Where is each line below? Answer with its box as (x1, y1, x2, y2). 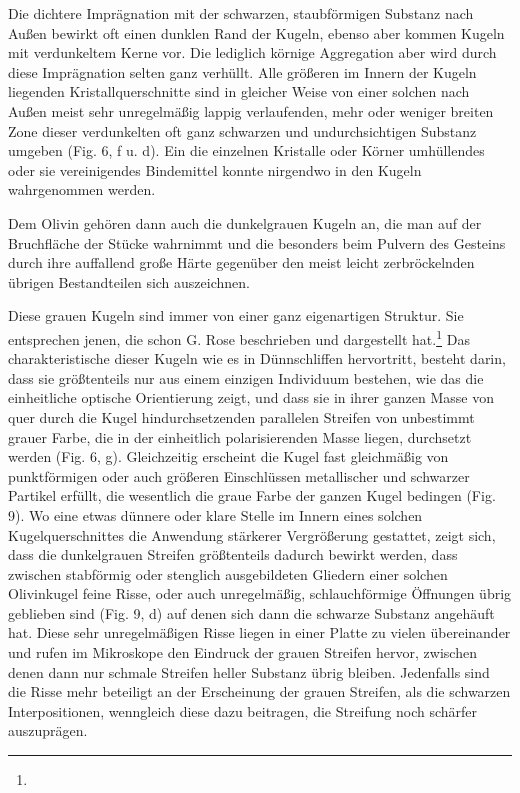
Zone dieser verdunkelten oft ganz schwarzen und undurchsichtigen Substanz (8, 120, 477, 141)
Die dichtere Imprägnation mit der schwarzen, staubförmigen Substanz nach (8, 3, 474, 23)
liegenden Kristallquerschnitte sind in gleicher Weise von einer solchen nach (8, 81, 470, 102)
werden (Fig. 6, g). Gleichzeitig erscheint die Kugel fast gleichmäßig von (8, 446, 449, 467)
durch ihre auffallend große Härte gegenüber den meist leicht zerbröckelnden (8, 252, 475, 273)
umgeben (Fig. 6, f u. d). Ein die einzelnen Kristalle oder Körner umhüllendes (8, 140, 485, 161)
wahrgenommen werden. (8, 179, 156, 200)
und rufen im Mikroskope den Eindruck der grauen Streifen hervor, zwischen (8, 642, 477, 663)
